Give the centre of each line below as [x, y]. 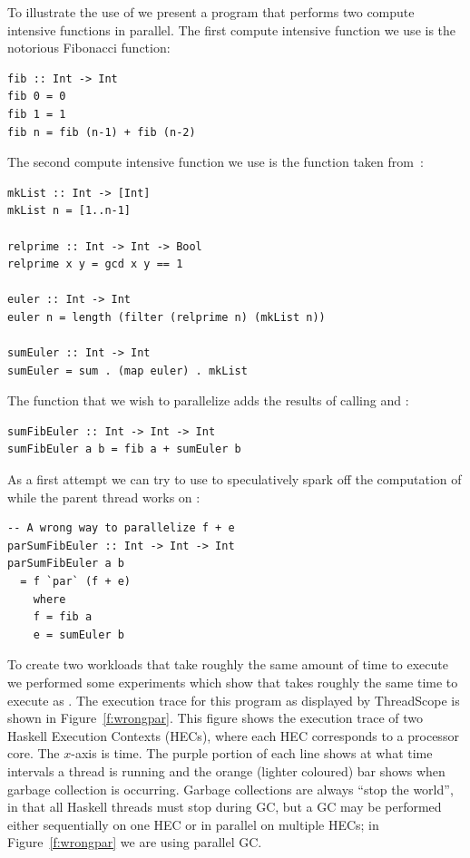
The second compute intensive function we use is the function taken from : [215, 162]
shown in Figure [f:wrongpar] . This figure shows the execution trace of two [215, 718]
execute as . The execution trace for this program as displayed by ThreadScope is [234, 700]
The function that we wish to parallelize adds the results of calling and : [208, 400]
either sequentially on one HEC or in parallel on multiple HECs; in [193, 824]
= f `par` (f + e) [76, 582]
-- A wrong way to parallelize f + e [121, 528]
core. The [34, 753]
